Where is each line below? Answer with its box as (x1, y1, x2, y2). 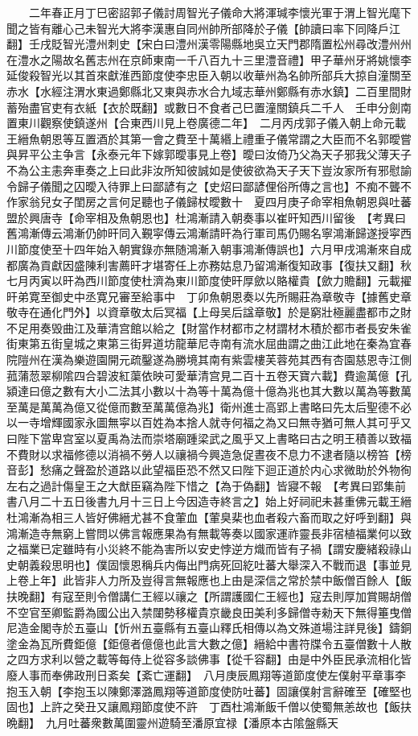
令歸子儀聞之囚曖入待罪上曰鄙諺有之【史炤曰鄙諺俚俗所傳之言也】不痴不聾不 (6, 177, 412, 194)
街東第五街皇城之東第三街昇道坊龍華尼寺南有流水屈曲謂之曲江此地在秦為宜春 (6, 335, 412, 352)
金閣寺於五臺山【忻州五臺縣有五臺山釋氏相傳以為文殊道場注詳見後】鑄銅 (28, 619, 412, 636)
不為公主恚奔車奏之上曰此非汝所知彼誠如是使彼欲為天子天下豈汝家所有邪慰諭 (6, 161, 412, 178)
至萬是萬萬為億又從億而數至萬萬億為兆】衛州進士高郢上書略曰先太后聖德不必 (6, 398, 412, 415)
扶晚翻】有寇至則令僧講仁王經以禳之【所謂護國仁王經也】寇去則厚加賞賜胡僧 (6, 587, 412, 604)
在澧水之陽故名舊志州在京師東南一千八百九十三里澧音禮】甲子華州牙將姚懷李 (6, 51, 412, 68)
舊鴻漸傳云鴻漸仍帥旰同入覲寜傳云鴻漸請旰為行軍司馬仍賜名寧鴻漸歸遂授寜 (6, 225, 400, 242)
